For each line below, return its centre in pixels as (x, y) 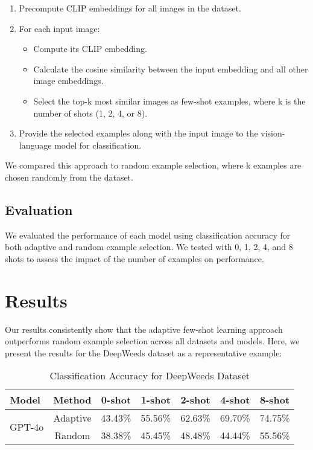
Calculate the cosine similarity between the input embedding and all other (171, 69)
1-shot (156, 400)
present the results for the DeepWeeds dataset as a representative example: (144, 352)
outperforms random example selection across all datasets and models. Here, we (152, 341)
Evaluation (39, 209)
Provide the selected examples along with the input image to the (138, 133)
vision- (273, 133)
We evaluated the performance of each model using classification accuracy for (148, 235)
